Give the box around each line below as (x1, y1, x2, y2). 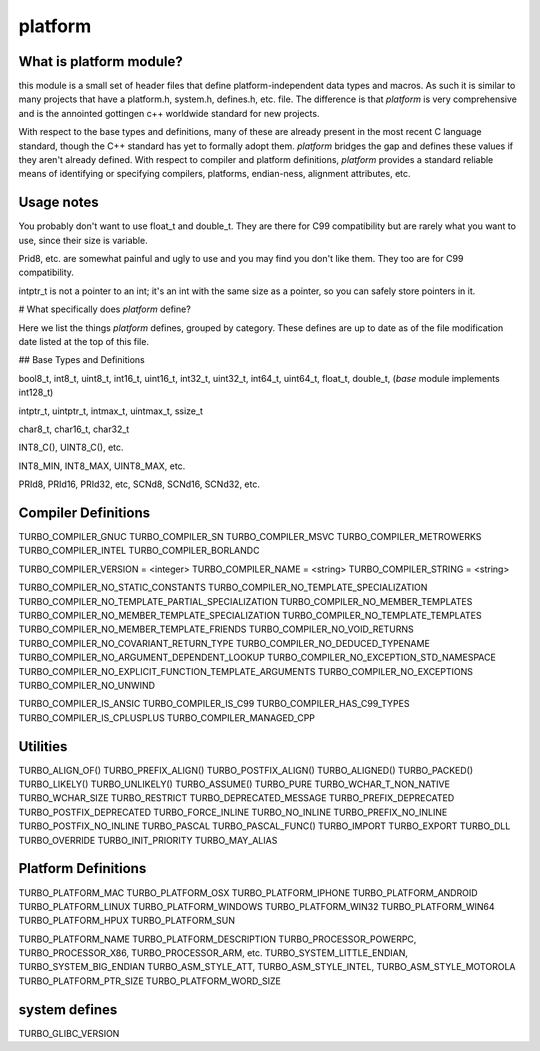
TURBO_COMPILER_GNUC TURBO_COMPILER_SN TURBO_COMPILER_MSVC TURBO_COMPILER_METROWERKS (18, 531, 482, 543)
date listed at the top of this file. (18, 336, 150, 348)
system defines (18, 1001, 118, 1018)
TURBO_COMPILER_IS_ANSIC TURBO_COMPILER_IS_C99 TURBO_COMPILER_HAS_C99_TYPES (18, 698, 410, 710)
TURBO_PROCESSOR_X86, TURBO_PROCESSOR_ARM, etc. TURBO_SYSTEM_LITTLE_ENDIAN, (18, 947, 409, 959)
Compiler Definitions (18, 504, 150, 521)
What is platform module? (18, 53, 184, 70)
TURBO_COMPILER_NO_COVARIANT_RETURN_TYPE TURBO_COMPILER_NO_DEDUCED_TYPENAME (18, 637, 430, 649)
